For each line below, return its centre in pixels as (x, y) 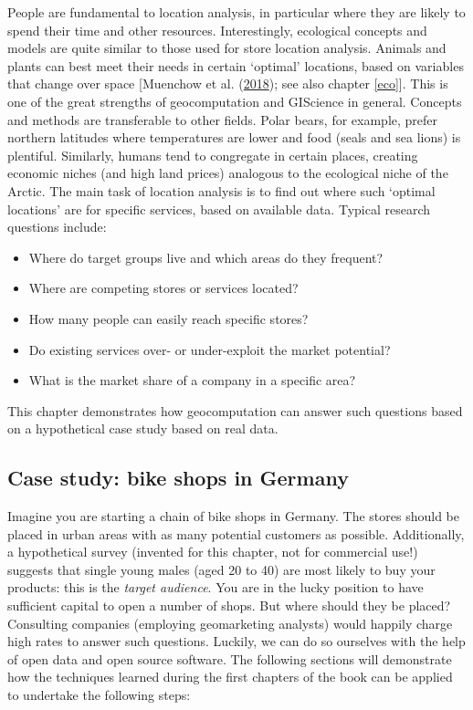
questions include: (57, 227)
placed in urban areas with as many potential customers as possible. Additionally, (236, 533)
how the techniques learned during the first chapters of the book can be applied (230, 677)
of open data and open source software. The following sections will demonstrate (230, 658)
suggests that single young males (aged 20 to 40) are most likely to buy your (221, 569)
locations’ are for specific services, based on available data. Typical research (219, 209)
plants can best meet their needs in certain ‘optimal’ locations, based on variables (236, 65)
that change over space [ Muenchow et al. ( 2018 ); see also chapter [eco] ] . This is (228, 84)
